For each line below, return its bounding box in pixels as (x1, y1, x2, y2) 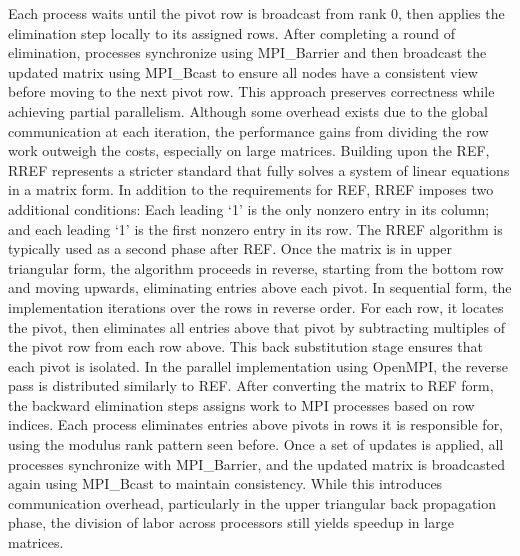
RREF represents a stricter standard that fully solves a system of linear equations (8, 159, 510, 180)
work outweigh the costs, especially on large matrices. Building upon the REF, (8, 140, 490, 161)
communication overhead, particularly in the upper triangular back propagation (8, 492, 497, 513)
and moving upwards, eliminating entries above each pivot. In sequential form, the (8, 277, 512, 298)
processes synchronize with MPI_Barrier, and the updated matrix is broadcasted (8, 453, 505, 474)
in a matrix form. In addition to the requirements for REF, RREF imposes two (8, 179, 494, 200)
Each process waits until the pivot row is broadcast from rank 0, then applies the (8, 3, 505, 23)
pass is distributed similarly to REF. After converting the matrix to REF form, (8, 375, 494, 396)
